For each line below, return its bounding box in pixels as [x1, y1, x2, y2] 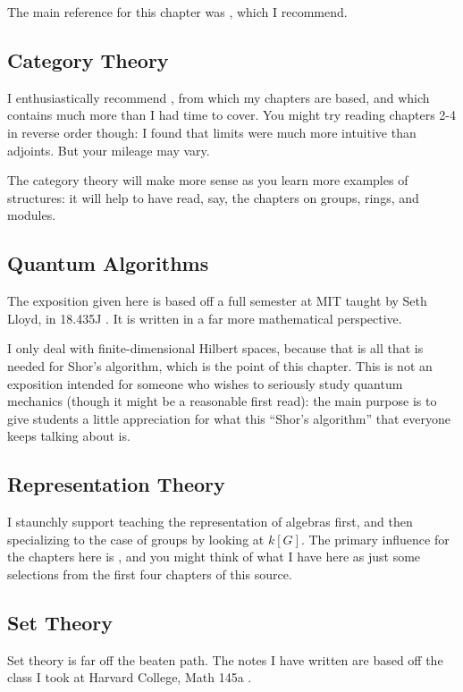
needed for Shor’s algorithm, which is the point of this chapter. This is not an [7, 356, 433, 375]
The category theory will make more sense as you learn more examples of [7, 171, 408, 190]
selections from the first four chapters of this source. [7, 564, 292, 583]
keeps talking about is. [7, 426, 130, 445]
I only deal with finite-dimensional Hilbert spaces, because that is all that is [7, 339, 424, 358]
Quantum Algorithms [7, 249, 209, 277]
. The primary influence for [300, 529, 450, 548]
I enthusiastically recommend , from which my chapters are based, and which [7, 88, 430, 106]
